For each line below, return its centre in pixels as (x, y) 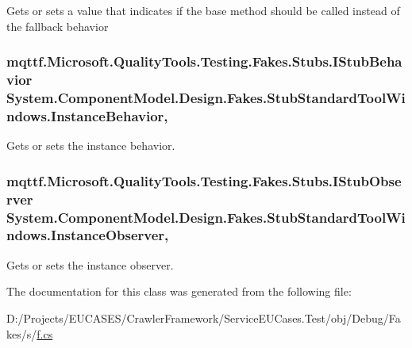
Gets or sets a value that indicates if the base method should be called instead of (203, 10)
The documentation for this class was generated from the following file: (179, 291)
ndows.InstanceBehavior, (87, 115)
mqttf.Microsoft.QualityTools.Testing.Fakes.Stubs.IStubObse (204, 180)
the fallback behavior (58, 26)
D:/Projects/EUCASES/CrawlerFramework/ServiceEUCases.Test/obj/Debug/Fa (204, 317)
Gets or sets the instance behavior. (91, 145)
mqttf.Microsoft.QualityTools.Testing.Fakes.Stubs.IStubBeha (204, 61)
